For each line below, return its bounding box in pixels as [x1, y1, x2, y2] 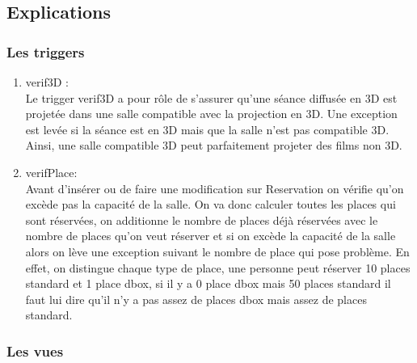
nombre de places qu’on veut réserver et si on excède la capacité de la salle [25, 227, 396, 244]
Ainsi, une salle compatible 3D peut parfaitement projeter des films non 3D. [25, 137, 402, 154]
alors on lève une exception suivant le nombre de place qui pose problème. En [25, 243, 410, 260]
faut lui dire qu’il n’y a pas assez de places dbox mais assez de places [25, 290, 367, 307]
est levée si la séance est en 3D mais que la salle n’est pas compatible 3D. [25, 120, 390, 137]
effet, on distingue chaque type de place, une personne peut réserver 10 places [25, 259, 411, 276]
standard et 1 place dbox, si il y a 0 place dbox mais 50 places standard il [25, 275, 391, 292]
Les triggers [6, 41, 85, 61]
